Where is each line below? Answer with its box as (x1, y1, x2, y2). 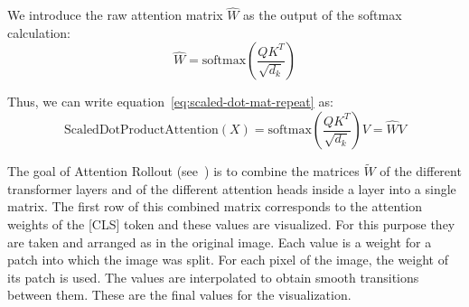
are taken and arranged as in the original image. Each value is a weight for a (7, 232, 432, 251)
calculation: (7, 23, 71, 42)
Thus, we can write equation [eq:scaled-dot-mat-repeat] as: (7, 92, 333, 111)
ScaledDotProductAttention (63, 124, 219, 136)
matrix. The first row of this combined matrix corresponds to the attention (7, 197, 423, 216)
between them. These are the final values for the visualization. (7, 285, 352, 304)
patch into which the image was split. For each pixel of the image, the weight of (7, 250, 449, 269)
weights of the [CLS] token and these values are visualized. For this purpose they (7, 215, 455, 233)
